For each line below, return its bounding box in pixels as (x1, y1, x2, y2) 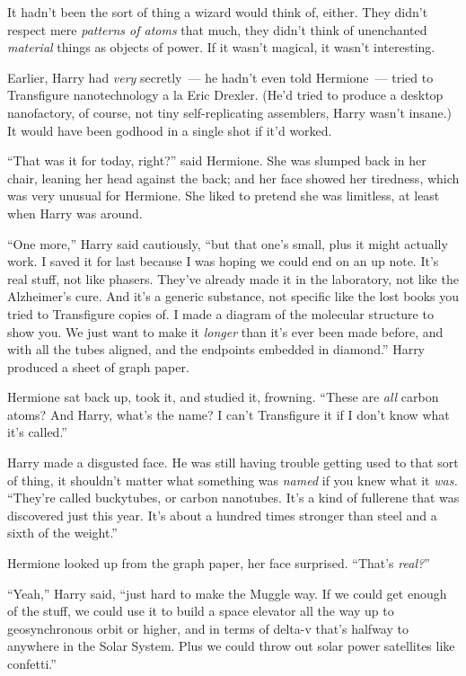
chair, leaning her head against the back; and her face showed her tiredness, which (7, 168, 460, 187)
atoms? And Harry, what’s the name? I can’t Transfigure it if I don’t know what (7, 405, 450, 423)
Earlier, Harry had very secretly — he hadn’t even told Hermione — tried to (7, 67, 434, 86)
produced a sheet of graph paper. (7, 357, 189, 376)
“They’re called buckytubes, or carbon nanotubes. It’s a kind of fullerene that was (7, 488, 460, 507)
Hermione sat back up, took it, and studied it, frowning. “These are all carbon (7, 387, 439, 406)
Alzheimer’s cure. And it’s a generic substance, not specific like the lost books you (7, 287, 460, 306)
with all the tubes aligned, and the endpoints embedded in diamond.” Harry (7, 340, 426, 359)
